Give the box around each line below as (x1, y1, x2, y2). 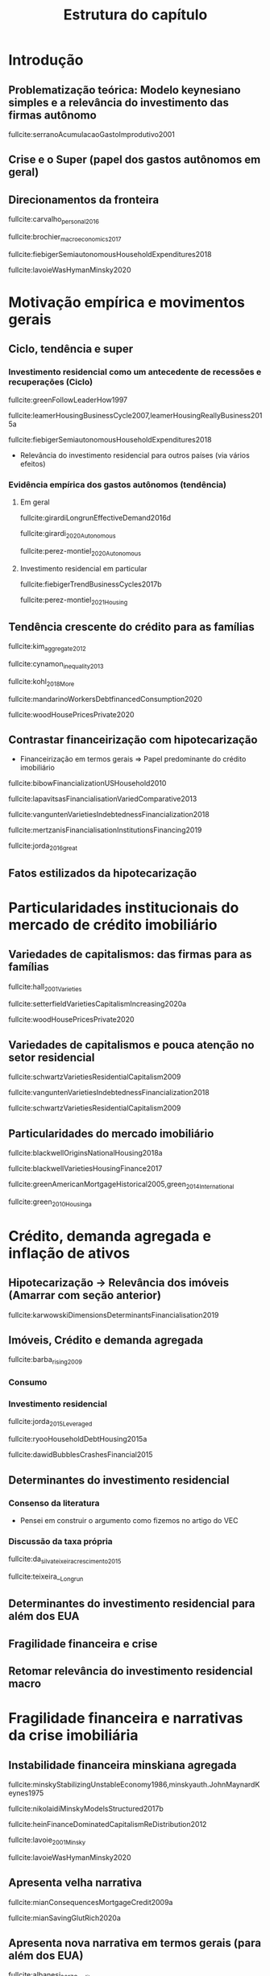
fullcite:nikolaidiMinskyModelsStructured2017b (8, 1804, 164, 1813)
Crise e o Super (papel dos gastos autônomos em (8, 153, 261, 167)
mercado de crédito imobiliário (8, 915, 218, 934)
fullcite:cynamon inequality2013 (8, 658, 104, 670)
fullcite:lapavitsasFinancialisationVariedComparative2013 (8, 794, 197, 803)
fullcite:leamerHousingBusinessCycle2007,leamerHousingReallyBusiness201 (8, 410, 263, 420)
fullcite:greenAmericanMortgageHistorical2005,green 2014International (8, 1179, 235, 1190)
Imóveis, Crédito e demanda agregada (8, 1333, 204, 1347)
